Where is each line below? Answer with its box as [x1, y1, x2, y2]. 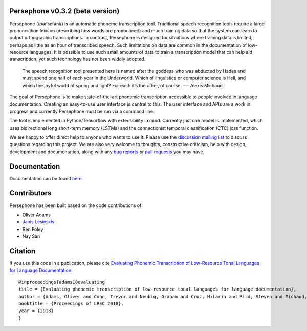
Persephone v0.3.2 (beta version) [9, 7, 120, 15]
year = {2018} [18, 308, 54, 314]
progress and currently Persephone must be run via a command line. [9, 108, 155, 114]
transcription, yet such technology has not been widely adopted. [9, 56, 146, 63]
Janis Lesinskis [22, 219, 55, 225]
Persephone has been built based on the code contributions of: [9, 202, 143, 209]
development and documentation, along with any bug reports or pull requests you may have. [9, 149, 205, 155]
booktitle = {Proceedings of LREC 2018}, [18, 301, 124, 306]
